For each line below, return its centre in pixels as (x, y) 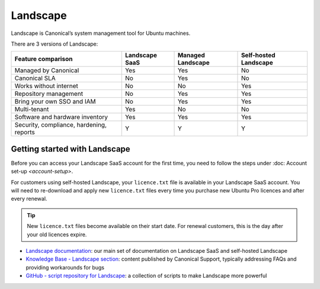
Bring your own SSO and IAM (55, 102)
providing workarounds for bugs (65, 267)
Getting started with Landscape (71, 149)
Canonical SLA (35, 78)
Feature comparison (44, 59)
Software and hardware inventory (61, 117)
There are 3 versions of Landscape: (55, 44)
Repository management (49, 94)
